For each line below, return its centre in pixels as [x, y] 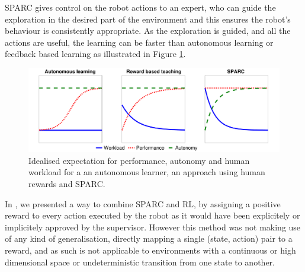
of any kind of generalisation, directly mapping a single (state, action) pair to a [149, 238]
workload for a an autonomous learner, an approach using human [147, 172]
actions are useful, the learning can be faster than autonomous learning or [139, 42]
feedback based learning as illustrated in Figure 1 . [95, 54]
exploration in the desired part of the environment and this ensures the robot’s [148, 19]
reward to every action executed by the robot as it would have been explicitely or [152, 215]
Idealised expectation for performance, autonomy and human [139, 160]
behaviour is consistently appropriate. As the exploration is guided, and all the [148, 31]
